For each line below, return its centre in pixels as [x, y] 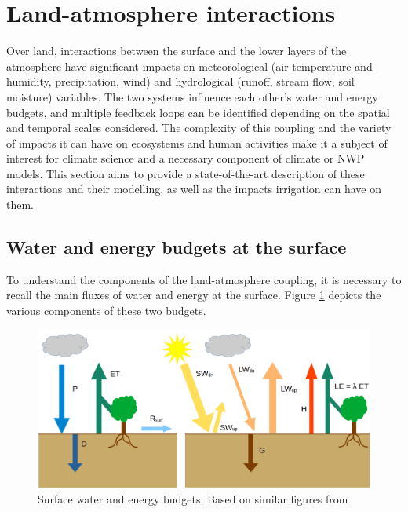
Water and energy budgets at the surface [177, 247]
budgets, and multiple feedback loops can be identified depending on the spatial [198, 112]
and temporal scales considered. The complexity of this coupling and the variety [199, 128]
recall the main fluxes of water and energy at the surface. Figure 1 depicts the [194, 295]
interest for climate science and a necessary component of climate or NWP [186, 158]
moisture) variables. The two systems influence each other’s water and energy [192, 96]
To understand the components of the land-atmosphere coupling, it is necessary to [204, 279]
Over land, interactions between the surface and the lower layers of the [177, 51]
